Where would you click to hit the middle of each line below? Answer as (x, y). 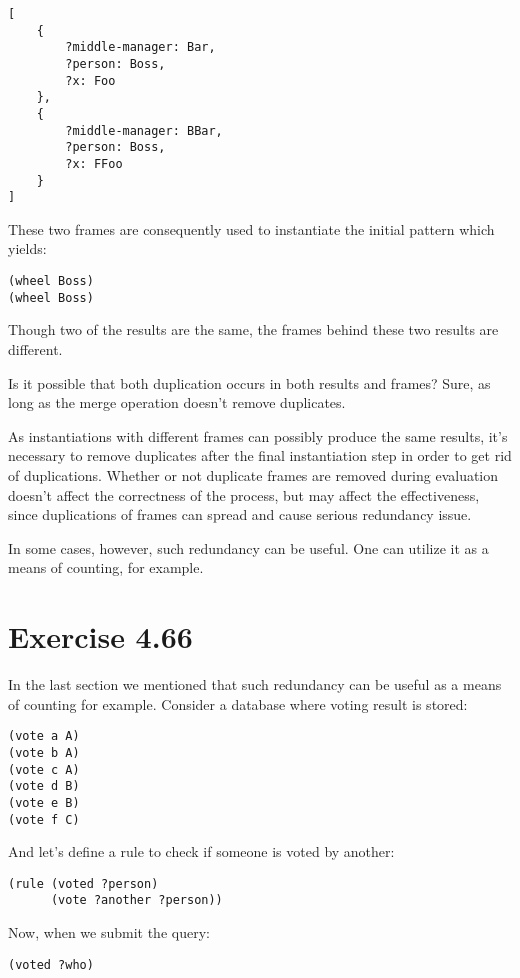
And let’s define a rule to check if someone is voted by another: (201, 851)
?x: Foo (90, 80)
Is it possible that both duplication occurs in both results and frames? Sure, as (249, 382)
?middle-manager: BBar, (144, 130)
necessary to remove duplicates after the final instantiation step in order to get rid (260, 455)
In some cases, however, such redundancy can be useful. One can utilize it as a (248, 547)
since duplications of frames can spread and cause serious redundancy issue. (240, 514)
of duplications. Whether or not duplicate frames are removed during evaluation (253, 474)
